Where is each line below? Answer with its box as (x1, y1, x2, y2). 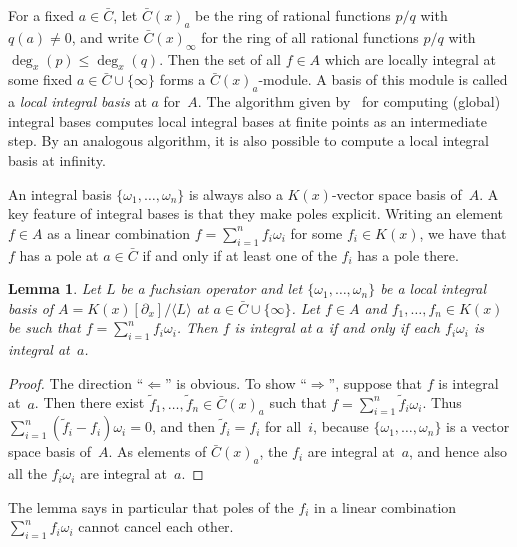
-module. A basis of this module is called (258, 69, 508, 90)
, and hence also (409, 441, 508, 462)
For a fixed (8, 5, 74, 25)
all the (8, 463, 47, 484)
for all (265, 416, 302, 437)
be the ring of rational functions (195, 5, 391, 25)
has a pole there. (357, 244, 459, 265)
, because (313, 416, 369, 437)
